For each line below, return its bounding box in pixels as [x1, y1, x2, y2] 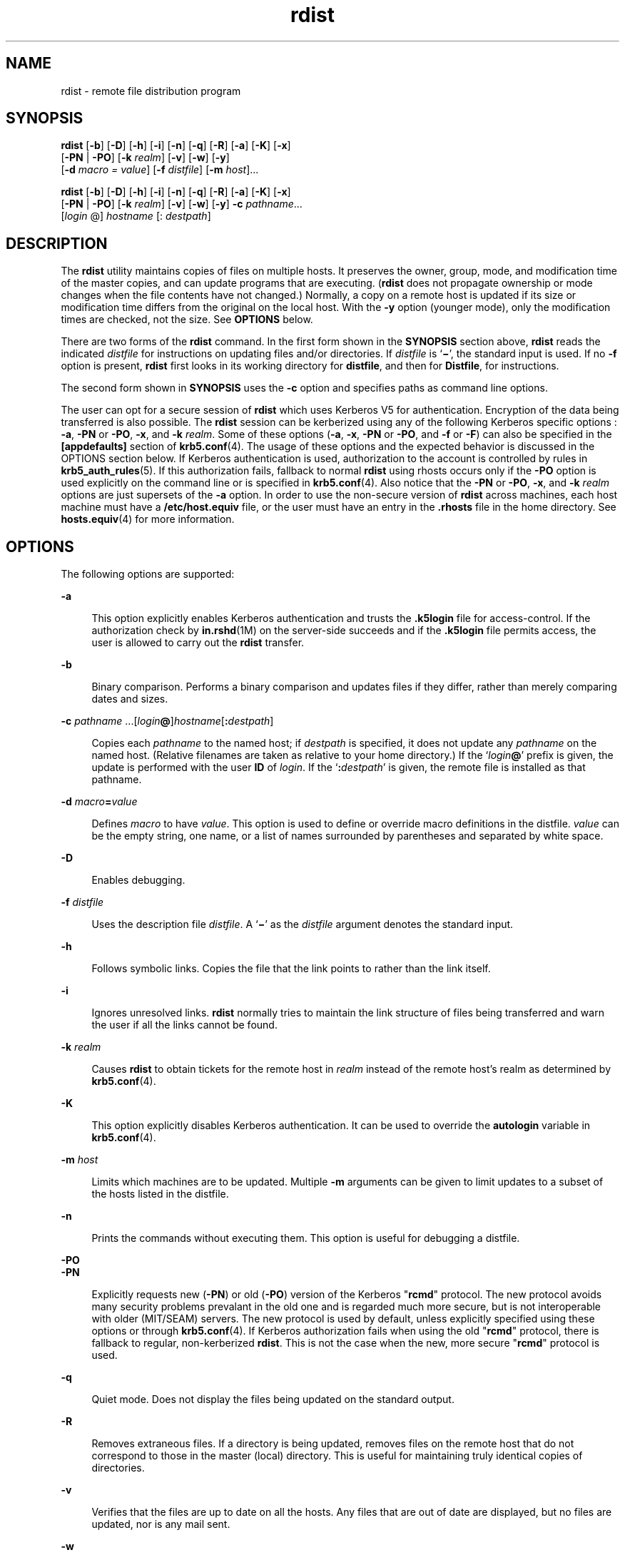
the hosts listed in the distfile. [91, 1188, 229, 1200]
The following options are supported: [61, 568, 235, 581]
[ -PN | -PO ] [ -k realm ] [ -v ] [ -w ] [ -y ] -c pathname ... [61, 198, 303, 210]
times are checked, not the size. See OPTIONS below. [61, 313, 313, 326]
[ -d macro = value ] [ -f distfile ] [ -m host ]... [61, 163, 259, 176]
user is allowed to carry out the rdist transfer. [91, 636, 305, 649]
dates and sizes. [91, 693, 168, 705]
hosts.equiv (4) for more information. [61, 513, 235, 526]
